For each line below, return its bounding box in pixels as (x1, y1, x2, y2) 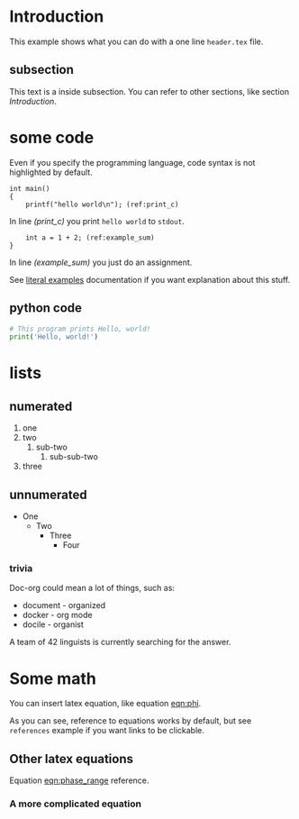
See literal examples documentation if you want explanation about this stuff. (9, 274, 291, 285)
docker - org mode (22, 610, 93, 621)
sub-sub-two (49, 451, 99, 462)
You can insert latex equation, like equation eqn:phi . (9, 698, 202, 709)
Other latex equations (9, 751, 133, 767)
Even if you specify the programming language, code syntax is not (9, 157, 256, 168)
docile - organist (22, 619, 84, 630)
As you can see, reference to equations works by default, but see (9, 715, 252, 726)
